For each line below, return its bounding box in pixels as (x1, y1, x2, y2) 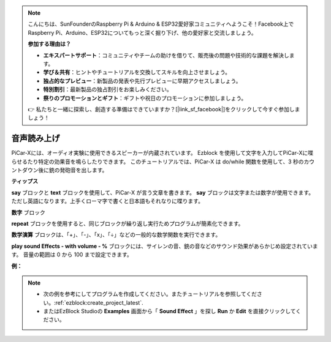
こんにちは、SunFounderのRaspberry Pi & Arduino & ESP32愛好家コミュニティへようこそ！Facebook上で (28, 20, 294, 28)
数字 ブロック (11, 209, 45, 216)
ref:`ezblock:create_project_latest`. (55, 299, 143, 306)
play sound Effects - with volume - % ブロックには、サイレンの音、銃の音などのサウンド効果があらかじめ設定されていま (11, 242, 318, 250)
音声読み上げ (11, 133, 60, 144)
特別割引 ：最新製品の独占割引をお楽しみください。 (43, 86, 172, 93)
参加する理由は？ (28, 40, 71, 48)
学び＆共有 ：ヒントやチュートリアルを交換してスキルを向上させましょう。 (43, 69, 231, 76)
